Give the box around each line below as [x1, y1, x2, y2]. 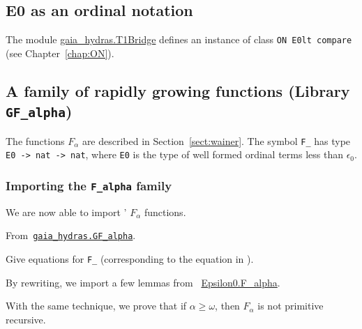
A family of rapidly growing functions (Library [6, 79, 350, 101]
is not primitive [257, 298, 324, 313]
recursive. [6, 312, 46, 326]
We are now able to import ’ [6, 204, 127, 219]
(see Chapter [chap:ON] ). [6, 45, 114, 60]
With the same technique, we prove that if [6, 298, 187, 313]
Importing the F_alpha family [6, 176, 172, 194]
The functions [6, 133, 65, 148]
